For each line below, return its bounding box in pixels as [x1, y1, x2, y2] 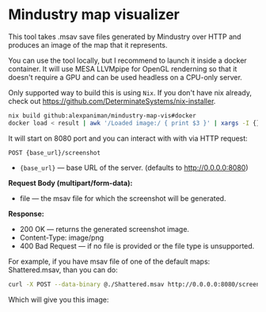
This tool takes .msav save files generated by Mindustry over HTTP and [8, 32, 241, 41]
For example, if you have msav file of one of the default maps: [8, 256, 211, 266]
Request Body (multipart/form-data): [8, 178, 133, 187]
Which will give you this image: [8, 295, 109, 304]
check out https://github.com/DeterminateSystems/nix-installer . [8, 96, 216, 106]
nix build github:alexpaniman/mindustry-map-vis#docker [8, 111, 196, 120]
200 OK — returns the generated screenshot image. [19, 224, 190, 233]
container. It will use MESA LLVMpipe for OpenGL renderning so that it [8, 64, 237, 73]
